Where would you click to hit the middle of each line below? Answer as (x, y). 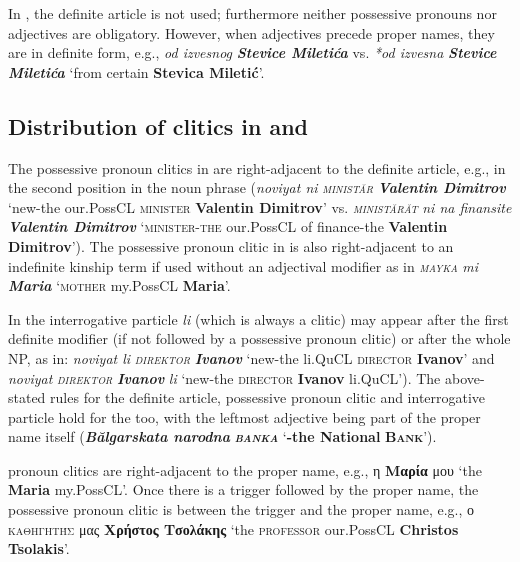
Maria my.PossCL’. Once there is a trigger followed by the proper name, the (243, 489)
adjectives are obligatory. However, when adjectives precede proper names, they (251, 32)
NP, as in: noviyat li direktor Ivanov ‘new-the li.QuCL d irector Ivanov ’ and (251, 357)
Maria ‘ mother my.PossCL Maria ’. (119, 285)
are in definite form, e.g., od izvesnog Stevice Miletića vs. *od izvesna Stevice (252, 52)
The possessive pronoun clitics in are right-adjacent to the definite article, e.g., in (257, 167)
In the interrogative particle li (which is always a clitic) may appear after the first (258, 318)
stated (27, 397)
